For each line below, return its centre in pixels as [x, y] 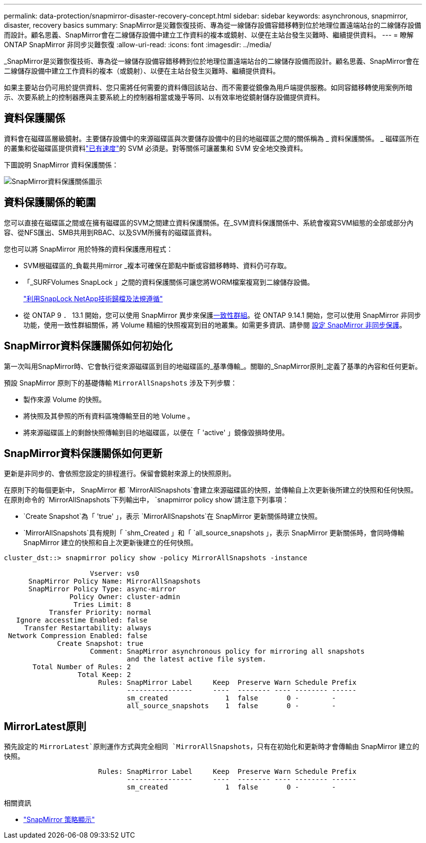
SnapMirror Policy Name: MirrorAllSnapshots [115, 581]
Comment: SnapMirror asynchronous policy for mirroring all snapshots [227, 651]
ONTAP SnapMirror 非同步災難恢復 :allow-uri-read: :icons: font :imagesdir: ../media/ [138, 45]
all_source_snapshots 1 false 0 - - [231, 706]
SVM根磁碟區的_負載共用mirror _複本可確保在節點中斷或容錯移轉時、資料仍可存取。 [157, 265]
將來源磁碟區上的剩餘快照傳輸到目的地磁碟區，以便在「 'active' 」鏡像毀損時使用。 [156, 432]
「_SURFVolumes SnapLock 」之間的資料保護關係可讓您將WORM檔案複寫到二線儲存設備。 [169, 282]
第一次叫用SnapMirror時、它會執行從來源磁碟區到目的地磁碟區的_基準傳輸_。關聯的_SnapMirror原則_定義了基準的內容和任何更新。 [213, 366]
